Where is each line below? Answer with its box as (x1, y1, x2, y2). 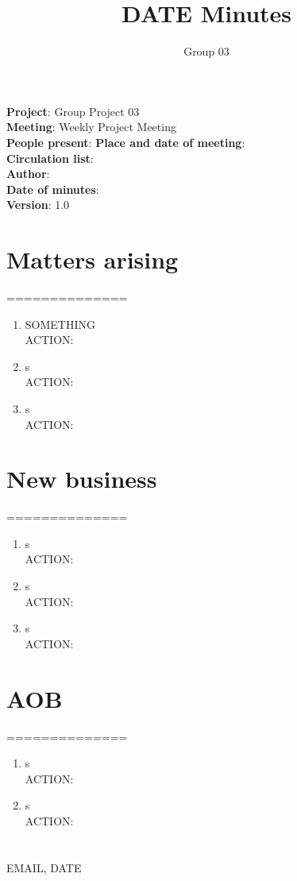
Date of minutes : (6, 180, 99, 197)
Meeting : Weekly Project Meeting (6, 118, 176, 135)
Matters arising (6, 243, 179, 276)
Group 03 (183, 43, 229, 60)
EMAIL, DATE (6, 859, 82, 875)
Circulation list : (6, 149, 94, 166)
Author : (6, 165, 50, 182)
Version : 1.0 (6, 196, 70, 213)
